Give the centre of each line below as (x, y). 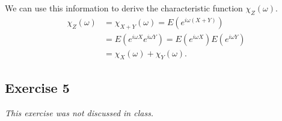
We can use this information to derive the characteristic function (124, 8)
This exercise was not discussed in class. (79, 112)
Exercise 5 (37, 87)
